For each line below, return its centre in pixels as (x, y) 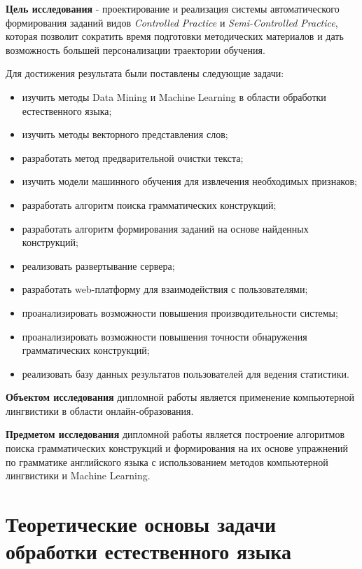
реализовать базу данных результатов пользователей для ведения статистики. (186, 373)
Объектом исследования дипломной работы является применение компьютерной (180, 397)
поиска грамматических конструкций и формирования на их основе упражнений (177, 448)
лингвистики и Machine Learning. (78, 475)
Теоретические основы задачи (141, 524)
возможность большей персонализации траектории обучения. (135, 49)
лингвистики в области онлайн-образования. (100, 410)
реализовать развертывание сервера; (98, 265)
